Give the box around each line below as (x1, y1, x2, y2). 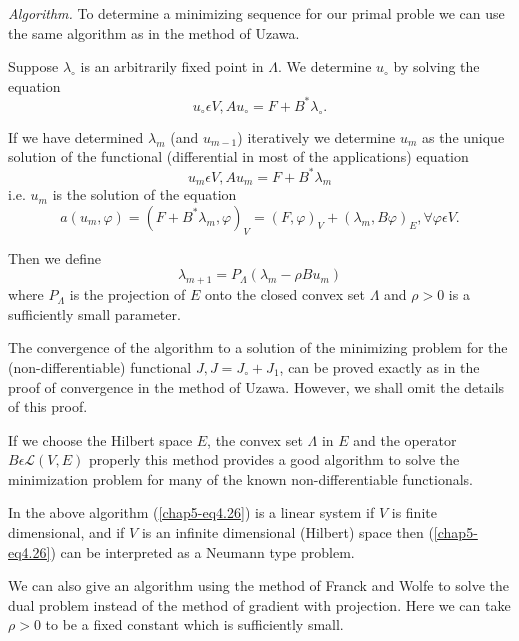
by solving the (393, 56, 480, 77)
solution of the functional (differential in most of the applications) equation (8, 146, 469, 167)
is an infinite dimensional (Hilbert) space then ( (141, 522, 434, 543)
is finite (391, 502, 437, 523)
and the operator (353, 429, 457, 450)
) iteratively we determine (237, 126, 396, 147)
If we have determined (8, 126, 144, 147)
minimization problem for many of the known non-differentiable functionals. (8, 468, 473, 489)
